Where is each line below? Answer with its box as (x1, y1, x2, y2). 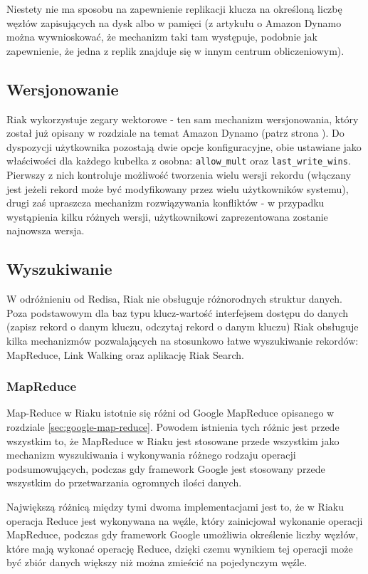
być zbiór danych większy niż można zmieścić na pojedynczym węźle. (6, 555, 307, 570)
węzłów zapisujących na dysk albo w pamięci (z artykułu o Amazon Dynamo (6, 15, 342, 30)
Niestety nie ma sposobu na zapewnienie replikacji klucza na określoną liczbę (6, 1, 342, 16)
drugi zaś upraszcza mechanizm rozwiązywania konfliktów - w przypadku (6, 195, 325, 210)
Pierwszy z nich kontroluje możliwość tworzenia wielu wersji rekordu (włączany (6, 167, 352, 182)
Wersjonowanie (6, 78, 119, 100)
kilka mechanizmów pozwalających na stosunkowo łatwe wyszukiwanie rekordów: (6, 333, 359, 348)
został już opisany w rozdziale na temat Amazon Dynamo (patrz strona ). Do (6, 125, 345, 140)
